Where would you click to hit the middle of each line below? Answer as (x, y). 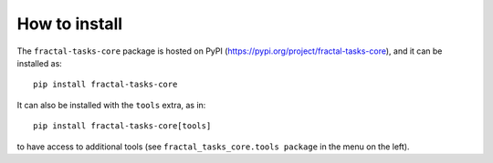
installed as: (40, 63)
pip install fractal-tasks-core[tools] (122, 126)
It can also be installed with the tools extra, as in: (111, 105)
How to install (70, 24)
